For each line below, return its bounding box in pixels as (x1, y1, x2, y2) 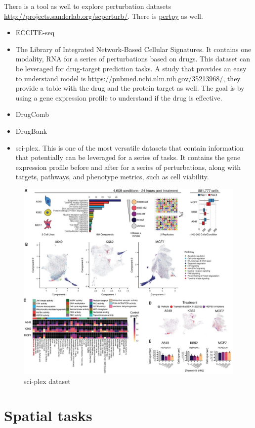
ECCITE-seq (15, 27, 55, 38)
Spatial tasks (4, 405, 92, 425)
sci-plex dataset (24, 375, 71, 386)
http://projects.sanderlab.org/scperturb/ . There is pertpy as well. (4, 10, 203, 21)
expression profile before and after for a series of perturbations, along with (15, 161, 241, 172)
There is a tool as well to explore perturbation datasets (4, 1, 171, 11)
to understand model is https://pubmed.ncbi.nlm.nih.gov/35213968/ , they (15, 73, 241, 83)
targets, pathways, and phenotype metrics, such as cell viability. (15, 171, 209, 182)
